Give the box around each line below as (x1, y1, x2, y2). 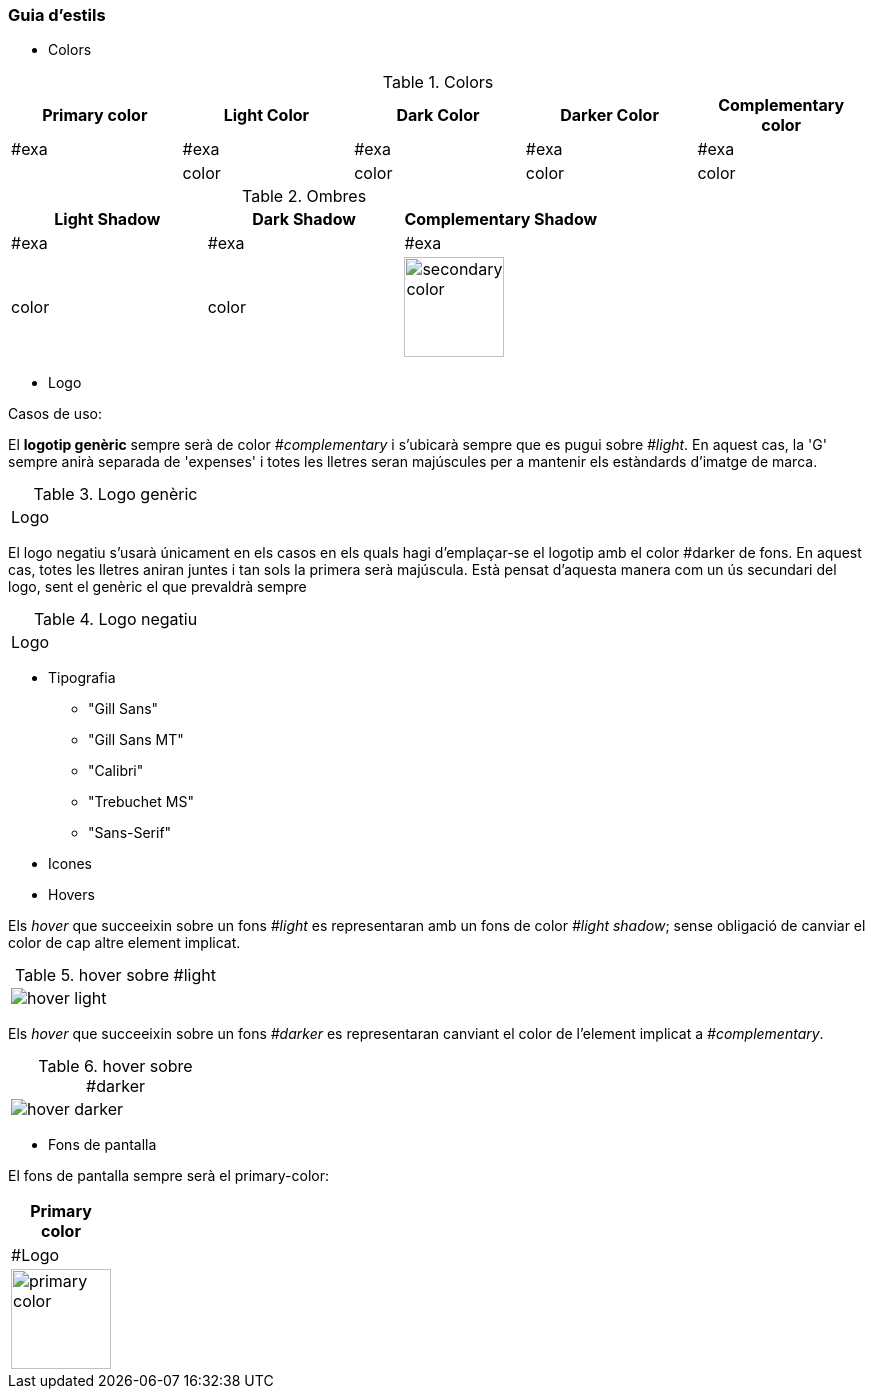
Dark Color (396, 105, 480, 126)
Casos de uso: (8, 405, 102, 423)
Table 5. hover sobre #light (15, 965, 216, 986)
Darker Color (560, 105, 659, 126)
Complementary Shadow (404, 209, 598, 230)
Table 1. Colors (382, 72, 494, 93)
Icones (48, 855, 92, 873)
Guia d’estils (8, 5, 106, 25)
